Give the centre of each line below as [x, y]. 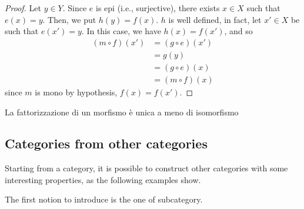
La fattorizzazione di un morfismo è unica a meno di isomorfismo [122, 112]
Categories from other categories [106, 143]
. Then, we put [69, 19]
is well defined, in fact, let [215, 19]
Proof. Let [23, 8]
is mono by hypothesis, [76, 92]
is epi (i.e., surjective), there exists [158, 8]
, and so [238, 31]
